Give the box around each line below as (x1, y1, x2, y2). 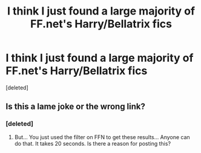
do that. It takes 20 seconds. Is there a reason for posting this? (14, 140, 171, 147)
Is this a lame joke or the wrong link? (5, 102, 146, 112)
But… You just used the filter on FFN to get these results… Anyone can (14, 133, 190, 140)
